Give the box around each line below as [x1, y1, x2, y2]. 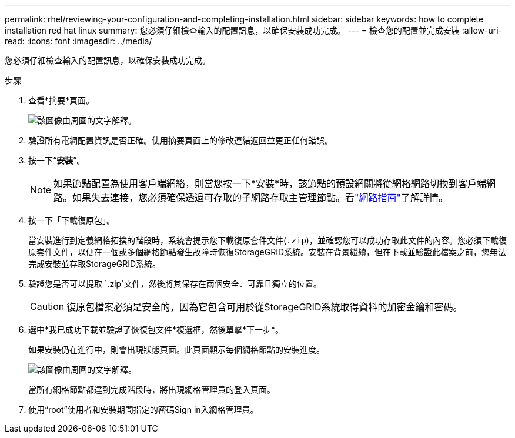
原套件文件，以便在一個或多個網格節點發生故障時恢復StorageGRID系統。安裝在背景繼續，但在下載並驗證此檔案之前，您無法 [28, 247, 507, 257]
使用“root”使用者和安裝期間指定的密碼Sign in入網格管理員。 [28, 404, 259, 414]
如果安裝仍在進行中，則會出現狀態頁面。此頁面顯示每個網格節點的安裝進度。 [28, 345, 325, 355]
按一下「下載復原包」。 [28, 215, 115, 225]
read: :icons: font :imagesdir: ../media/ [5, 36, 152, 46]
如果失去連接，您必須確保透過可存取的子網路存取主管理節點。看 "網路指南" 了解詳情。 [72, 192, 449, 203]
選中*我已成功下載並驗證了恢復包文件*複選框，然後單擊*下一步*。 [28, 325, 284, 335]
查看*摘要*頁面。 [28, 95, 95, 105]
